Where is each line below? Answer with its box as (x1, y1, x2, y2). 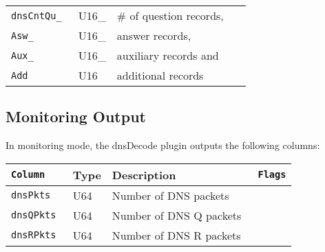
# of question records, (116, 8, 224, 23)
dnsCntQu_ (11, 10, 62, 21)
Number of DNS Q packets (112, 207, 242, 223)
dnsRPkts (11, 229, 56, 241)
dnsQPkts (11, 209, 56, 221)
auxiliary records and (116, 47, 219, 63)
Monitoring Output (6, 106, 146, 127)
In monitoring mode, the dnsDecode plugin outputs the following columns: (6, 138, 320, 152)
